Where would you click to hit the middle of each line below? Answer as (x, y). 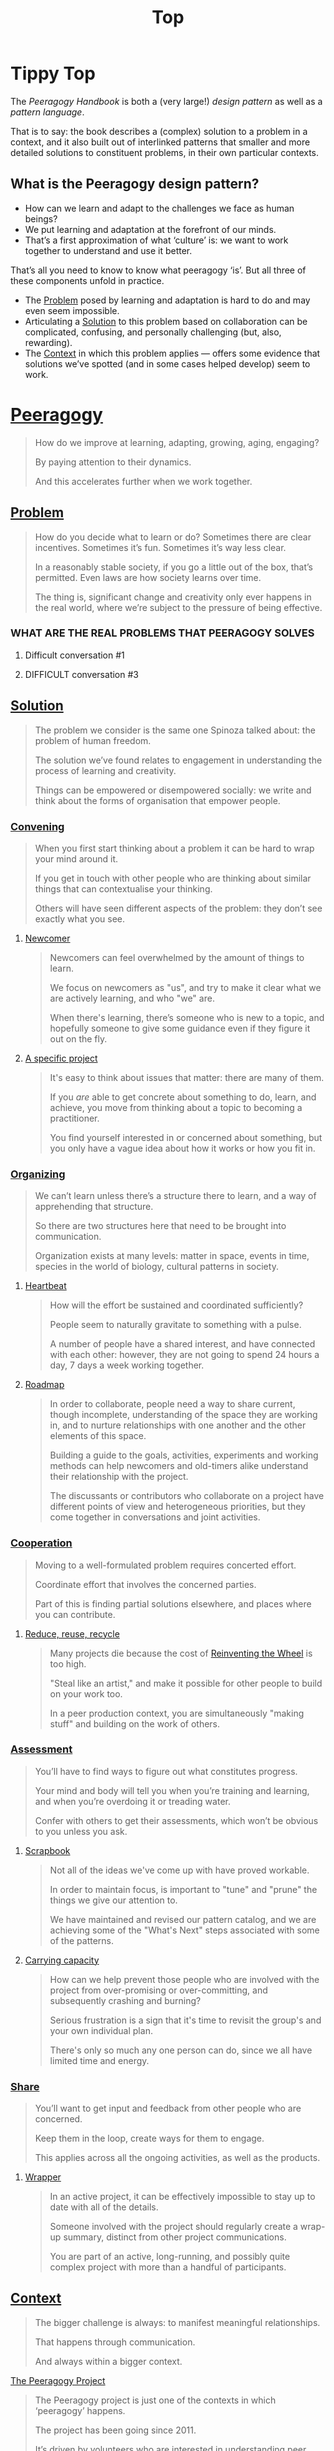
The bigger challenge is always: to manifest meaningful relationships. (177, 2322)
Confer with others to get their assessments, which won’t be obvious (176, 1820)
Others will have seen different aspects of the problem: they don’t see (178, 908)
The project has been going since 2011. (115, 2430)
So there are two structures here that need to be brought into (160, 1226)
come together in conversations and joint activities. (155, 1517)
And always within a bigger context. (108, 2361)
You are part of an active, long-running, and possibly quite (170, 2257)
